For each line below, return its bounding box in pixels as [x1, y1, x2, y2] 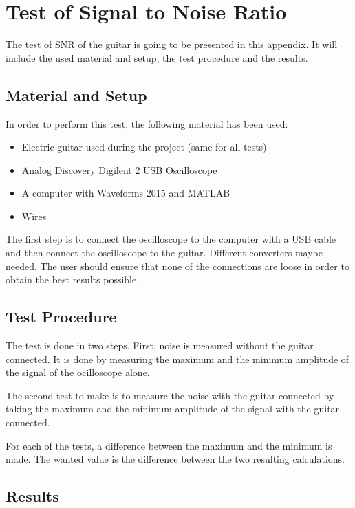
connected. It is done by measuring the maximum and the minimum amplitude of [6, 351, 349, 366]
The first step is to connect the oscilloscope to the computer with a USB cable [6, 232, 336, 246]
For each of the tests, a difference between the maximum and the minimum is [6, 438, 332, 452]
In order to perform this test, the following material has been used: [6, 116, 288, 131]
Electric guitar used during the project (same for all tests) [21, 140, 267, 154]
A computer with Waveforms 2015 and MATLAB [21, 186, 230, 200]
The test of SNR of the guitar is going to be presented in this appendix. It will [6, 37, 338, 52]
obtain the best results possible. [6, 272, 140, 287]
